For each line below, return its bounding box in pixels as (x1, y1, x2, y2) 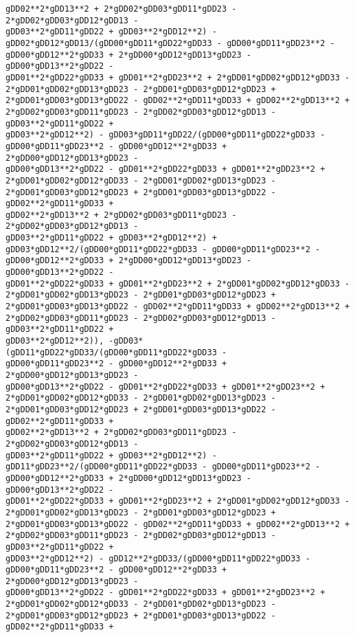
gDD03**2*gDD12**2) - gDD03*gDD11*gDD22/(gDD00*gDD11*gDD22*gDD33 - (5, 130, 325, 140)
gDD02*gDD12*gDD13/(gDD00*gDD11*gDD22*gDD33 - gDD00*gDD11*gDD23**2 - (5, 38, 335, 48)
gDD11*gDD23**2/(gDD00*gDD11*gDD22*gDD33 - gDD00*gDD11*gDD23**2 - (5, 462, 321, 472)
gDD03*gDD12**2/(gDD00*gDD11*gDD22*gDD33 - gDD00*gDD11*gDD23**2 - (5, 244, 321, 254)
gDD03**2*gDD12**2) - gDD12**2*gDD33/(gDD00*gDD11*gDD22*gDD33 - (5, 553, 310, 563)
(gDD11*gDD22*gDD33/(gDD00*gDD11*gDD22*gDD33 (5, 347, 217, 357)
